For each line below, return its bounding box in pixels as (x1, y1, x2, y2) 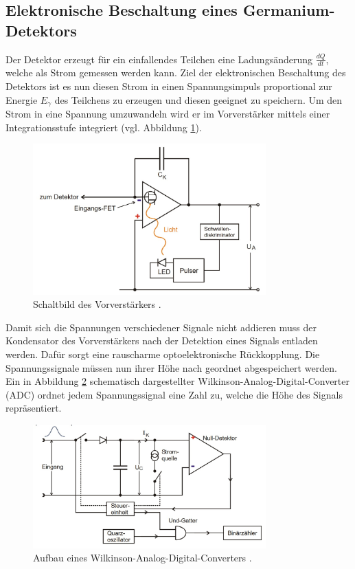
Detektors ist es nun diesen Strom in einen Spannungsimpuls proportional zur (5, 79, 332, 93)
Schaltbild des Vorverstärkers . (33, 297, 161, 311)
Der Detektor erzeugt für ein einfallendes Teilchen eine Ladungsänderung (5, 52, 313, 66)
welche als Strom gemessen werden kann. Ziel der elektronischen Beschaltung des (5, 65, 346, 80)
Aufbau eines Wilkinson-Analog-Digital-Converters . (33, 550, 252, 565)
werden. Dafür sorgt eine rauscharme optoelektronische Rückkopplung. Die (5, 347, 320, 361)
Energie (5, 92, 38, 107)
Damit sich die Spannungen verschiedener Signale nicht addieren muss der (5, 320, 317, 334)
